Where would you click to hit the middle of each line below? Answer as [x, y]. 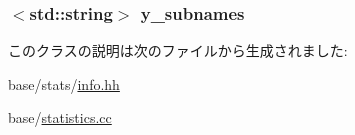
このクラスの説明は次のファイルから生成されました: [178, 50]
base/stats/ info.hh [64, 83]
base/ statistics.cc [60, 117]
